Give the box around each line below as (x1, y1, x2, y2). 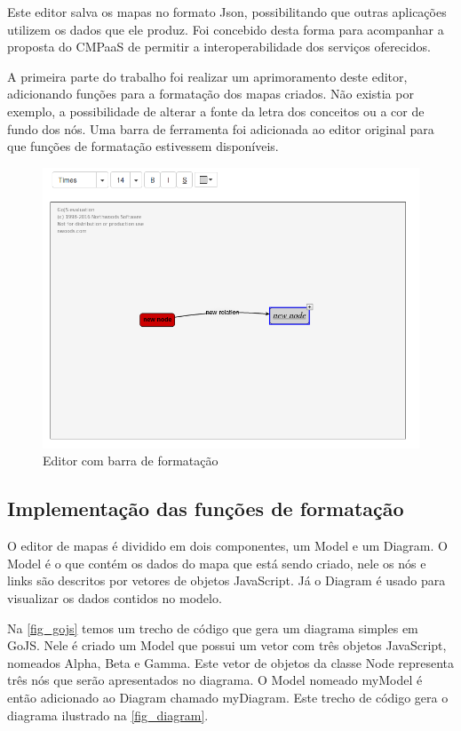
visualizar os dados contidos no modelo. (7, 589, 222, 608)
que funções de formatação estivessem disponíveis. (7, 137, 279, 155)
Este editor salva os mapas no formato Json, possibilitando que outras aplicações (7, 3, 447, 20)
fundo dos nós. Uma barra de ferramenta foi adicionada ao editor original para (7, 119, 434, 138)
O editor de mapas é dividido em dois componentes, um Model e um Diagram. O (7, 536, 448, 555)
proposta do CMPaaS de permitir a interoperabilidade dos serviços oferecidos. (7, 37, 431, 56)
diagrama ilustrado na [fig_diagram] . (7, 705, 209, 724)
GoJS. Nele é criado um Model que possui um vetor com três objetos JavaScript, (7, 636, 447, 655)
